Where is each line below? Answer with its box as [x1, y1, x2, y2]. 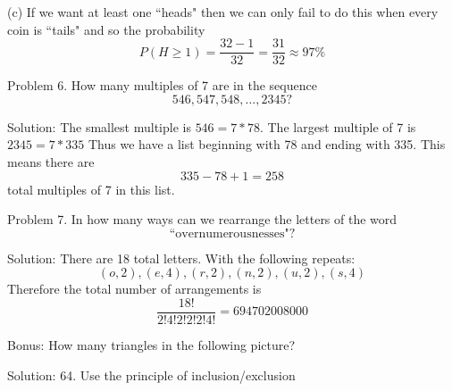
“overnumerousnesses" [169, 227, 289, 240]
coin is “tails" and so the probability [7, 20, 205, 38]
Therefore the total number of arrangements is [7, 279, 262, 298]
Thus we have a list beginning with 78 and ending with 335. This [88, 135, 446, 154]
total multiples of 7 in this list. [7, 179, 175, 198]
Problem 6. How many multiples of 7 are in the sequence [7, 76, 317, 95]
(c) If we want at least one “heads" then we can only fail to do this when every [7, 3, 439, 21]
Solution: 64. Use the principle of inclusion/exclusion [7, 365, 296, 384]
